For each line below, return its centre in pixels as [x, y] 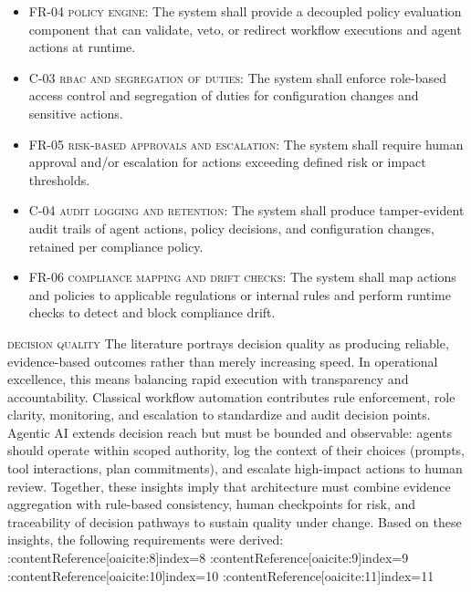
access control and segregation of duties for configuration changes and [224, 95]
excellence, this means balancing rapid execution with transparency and [208, 379]
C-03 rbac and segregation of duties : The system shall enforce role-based [237, 77]
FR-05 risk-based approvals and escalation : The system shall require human [246, 144]
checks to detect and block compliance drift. [152, 312]
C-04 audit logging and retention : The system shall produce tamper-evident [246, 210]
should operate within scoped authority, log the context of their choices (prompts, [236, 450]
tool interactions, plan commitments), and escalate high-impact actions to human [235, 468]
